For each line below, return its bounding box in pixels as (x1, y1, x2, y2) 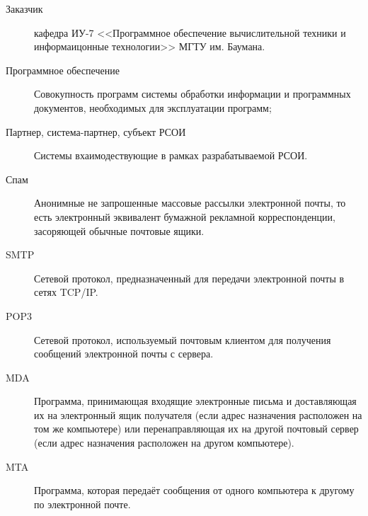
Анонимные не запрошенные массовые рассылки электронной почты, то (34, 195, 346, 210)
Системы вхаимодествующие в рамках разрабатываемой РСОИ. (34, 148, 308, 163)
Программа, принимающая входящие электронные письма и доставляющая (34, 394, 357, 408)
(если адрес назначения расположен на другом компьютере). (34, 435, 294, 450)
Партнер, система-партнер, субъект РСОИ (6, 124, 186, 139)
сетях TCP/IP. (34, 285, 98, 299)
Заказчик (6, 1, 43, 16)
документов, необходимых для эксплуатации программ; (34, 100, 272, 115)
